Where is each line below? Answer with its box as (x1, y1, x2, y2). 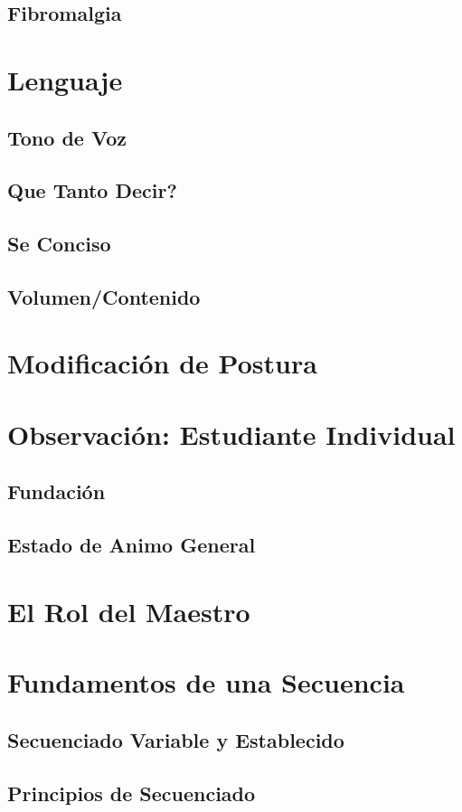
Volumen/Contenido (7, 282, 201, 310)
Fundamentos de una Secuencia (7, 664, 405, 701)
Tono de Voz (7, 123, 127, 151)
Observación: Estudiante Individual (7, 415, 456, 452)
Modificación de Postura (7, 345, 317, 382)
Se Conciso (7, 230, 111, 258)
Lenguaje (7, 61, 123, 98)
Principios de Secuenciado (7, 779, 256, 807)
